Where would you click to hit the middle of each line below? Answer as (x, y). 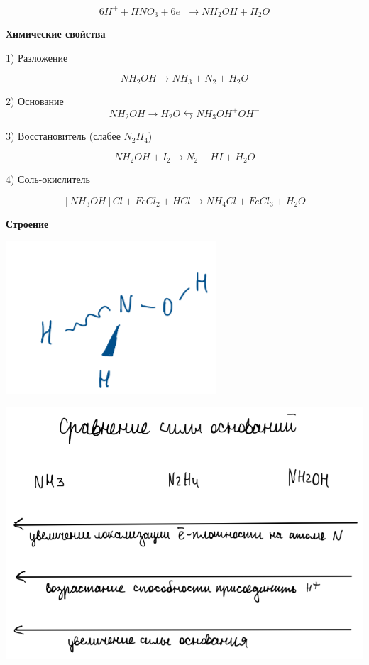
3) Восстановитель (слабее (63, 136)
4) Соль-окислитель (48, 179)
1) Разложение (37, 57)
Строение (27, 223)
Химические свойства (56, 33)
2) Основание (35, 100)
